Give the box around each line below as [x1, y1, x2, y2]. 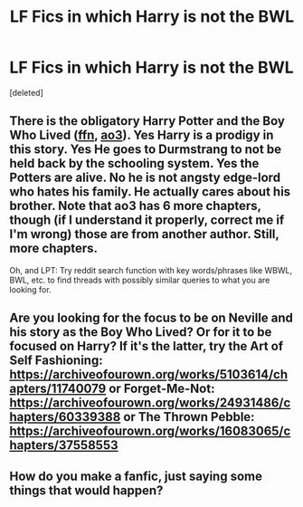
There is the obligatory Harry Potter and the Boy [9, 113, 285, 129]
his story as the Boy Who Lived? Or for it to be [9, 324, 272, 340]
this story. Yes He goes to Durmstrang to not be [9, 142, 282, 158]
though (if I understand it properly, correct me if [9, 213, 285, 228]
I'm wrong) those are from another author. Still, [9, 226, 279, 242]
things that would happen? [9, 483, 164, 498]
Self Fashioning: [9, 353, 103, 368]
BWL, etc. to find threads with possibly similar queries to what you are [9, 274, 270, 285]
